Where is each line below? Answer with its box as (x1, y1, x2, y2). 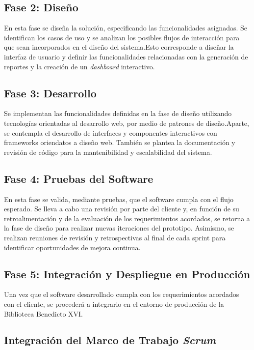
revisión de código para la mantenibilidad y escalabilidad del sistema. (4, 146, 212, 157)
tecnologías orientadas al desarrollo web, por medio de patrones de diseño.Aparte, (4, 117, 249, 128)
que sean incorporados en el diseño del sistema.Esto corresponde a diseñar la (4, 42, 234, 52)
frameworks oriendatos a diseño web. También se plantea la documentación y (4, 137, 235, 147)
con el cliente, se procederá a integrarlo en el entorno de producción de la (4, 298, 224, 309)
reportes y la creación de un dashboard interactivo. (4, 61, 155, 71)
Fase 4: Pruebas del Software (4, 171, 153, 186)
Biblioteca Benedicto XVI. (4, 308, 83, 319)
